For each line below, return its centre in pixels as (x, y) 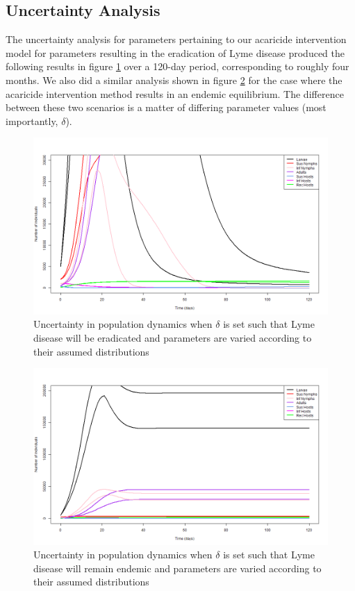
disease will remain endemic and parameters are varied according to (177, 568)
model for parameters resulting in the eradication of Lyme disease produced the (175, 52)
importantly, (32, 120)
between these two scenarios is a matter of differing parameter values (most (166, 107)
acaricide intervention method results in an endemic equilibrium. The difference (175, 93)
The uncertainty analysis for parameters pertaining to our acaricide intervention (176, 39)
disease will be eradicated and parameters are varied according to (173, 337)
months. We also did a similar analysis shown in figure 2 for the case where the (174, 80)
